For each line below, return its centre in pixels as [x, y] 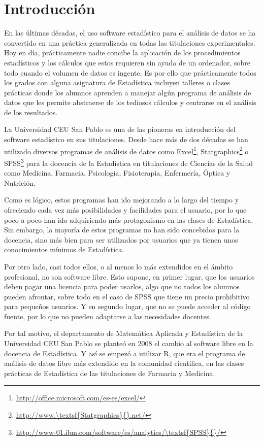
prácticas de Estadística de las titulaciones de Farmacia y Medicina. [110, 373]
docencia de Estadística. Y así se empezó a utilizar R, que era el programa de [125, 353]
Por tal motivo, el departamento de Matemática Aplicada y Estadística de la [123, 333]
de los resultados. [31, 112]
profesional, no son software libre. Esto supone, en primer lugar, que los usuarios [129, 276]
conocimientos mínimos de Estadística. [64, 249]
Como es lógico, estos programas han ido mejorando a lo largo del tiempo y [122, 200]
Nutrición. [20, 182]
